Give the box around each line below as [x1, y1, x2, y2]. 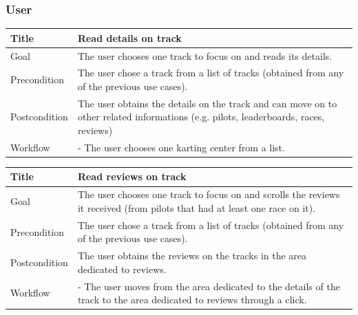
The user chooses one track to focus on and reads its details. [77, 48, 333, 63]
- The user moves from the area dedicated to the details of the [77, 279, 340, 293]
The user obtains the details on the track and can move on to [77, 96, 337, 110]
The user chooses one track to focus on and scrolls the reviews [77, 187, 340, 202]
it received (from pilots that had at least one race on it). [77, 200, 316, 215]
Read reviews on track [77, 169, 187, 184]
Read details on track [77, 30, 182, 45]
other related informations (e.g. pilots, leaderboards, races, [77, 109, 325, 124]
